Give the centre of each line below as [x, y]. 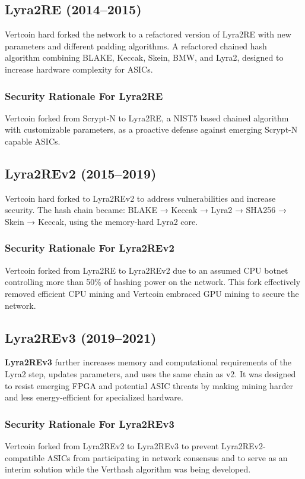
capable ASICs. [33, 141]
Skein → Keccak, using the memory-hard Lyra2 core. [101, 221]
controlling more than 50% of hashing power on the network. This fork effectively [153, 282]
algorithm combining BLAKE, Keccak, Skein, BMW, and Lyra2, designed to [144, 57]
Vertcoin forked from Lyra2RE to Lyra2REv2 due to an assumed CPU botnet [147, 270]
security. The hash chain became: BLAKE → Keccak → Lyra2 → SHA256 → [146, 210]
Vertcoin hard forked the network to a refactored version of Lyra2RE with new [148, 34]
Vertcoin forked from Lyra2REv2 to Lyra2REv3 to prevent [112, 445]
